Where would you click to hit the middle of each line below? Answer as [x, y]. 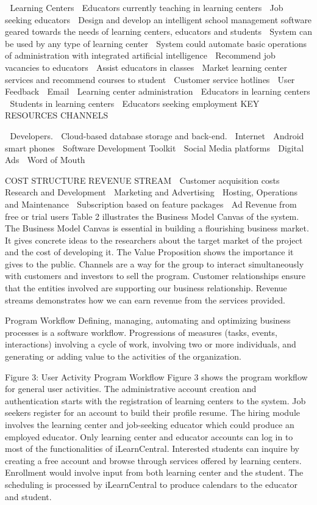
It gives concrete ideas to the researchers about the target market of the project [154, 240]
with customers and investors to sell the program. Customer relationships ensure [155, 276]
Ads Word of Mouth [45, 160]
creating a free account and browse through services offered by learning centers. [153, 460]
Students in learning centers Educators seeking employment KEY [135, 103]
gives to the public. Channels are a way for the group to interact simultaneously [155, 263]
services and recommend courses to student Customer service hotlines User [150, 79]
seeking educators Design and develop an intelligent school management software [158, 19]
